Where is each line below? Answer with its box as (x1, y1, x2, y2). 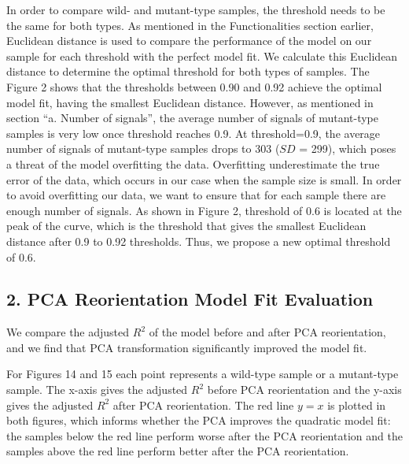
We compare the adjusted (6, 324, 130, 340)
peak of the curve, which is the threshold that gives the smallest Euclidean (6, 217, 367, 234)
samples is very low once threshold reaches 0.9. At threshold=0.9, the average (6, 124, 381, 141)
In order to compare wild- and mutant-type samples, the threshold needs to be (6, 2, 385, 17)
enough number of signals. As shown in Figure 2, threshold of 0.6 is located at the (6, 202, 402, 218)
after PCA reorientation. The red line (112, 396, 294, 413)
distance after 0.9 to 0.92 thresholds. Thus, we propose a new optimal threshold (6, 232, 391, 249)
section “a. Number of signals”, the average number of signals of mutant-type (6, 110, 378, 126)
